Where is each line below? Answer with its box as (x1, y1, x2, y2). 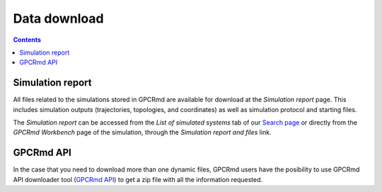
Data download (13, 11, 104, 26)
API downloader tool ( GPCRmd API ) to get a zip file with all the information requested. (13, 175, 263, 183)
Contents (13, 35, 42, 44)
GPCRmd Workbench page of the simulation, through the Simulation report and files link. (13, 128, 272, 137)
